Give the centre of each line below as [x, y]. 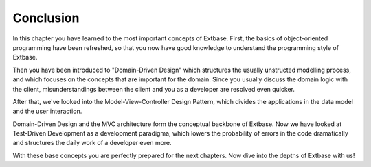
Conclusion [46, 18]
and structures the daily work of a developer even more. [92, 143]
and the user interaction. [47, 111]
